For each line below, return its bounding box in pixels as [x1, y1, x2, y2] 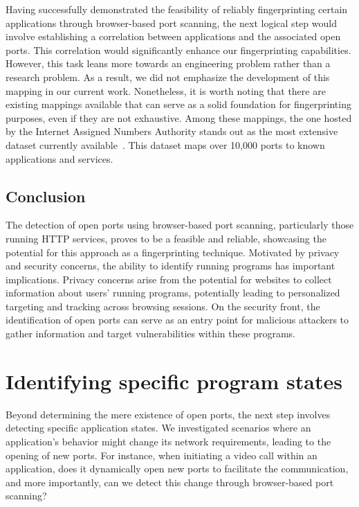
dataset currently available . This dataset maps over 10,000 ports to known [6, 137, 325, 152]
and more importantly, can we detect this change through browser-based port [6, 474, 334, 489]
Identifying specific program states [6, 366, 342, 395]
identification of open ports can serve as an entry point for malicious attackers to [6, 312, 349, 327]
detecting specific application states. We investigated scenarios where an [6, 420, 311, 435]
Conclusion [6, 185, 86, 206]
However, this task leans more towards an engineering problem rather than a [6, 56, 331, 71]
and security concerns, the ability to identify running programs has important [6, 258, 335, 273]
